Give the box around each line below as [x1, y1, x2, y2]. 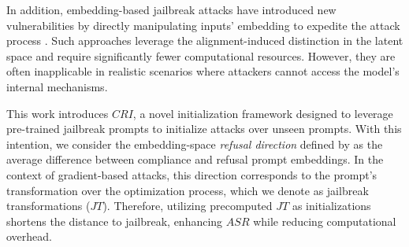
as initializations [292, 197, 371, 214]
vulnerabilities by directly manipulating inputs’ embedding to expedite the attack [6, 17, 400, 33]
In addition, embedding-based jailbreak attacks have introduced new [6, 2, 336, 17]
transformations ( [6, 197, 91, 214]
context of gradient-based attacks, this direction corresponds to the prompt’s [6, 166, 377, 182]
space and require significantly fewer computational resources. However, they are [6, 47, 396, 64]
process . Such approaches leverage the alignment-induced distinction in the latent [6, 32, 403, 49]
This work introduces [6, 105, 109, 121]
